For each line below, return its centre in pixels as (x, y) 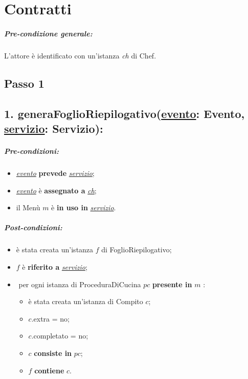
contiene (49, 370)
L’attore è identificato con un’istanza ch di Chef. (80, 55)
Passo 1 (24, 83)
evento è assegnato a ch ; (56, 190)
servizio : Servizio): (54, 128)
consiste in (53, 353)
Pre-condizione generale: (48, 33)
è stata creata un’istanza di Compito (86, 301)
